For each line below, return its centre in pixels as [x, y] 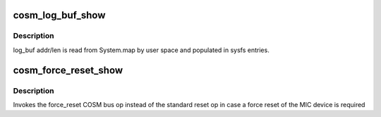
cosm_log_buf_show [59, 15]
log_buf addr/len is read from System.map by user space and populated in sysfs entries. [141, 50]
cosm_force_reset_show [68, 70]
